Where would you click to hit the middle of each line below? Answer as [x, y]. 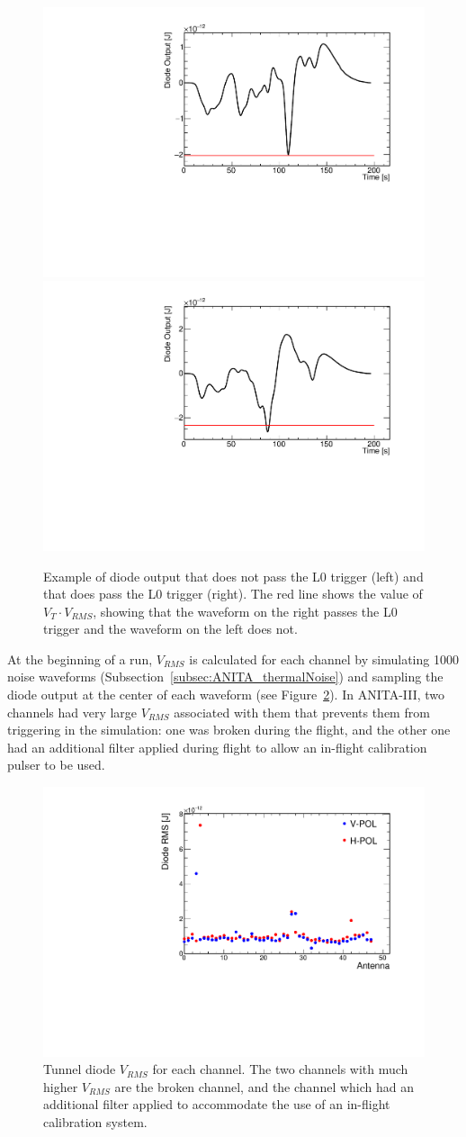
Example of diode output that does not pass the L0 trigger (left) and [233, 576]
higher [61, 1086]
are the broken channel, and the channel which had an [264, 1086]
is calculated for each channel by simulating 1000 [324, 659]
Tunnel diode [80, 1069]
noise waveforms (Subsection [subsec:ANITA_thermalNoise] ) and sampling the [225, 677]
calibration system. [95, 1122]
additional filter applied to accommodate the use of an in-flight [217, 1104]
